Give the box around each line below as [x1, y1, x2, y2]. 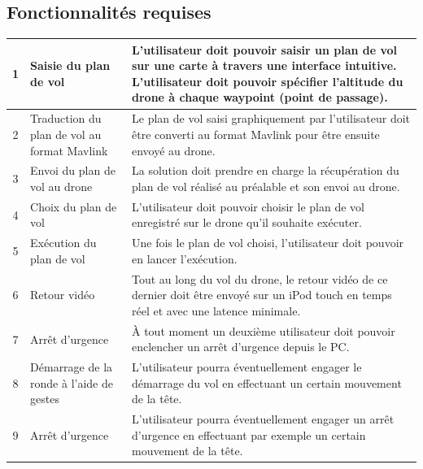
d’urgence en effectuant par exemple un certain [132, 426, 366, 443]
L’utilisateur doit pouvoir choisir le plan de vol [132, 198, 364, 215]
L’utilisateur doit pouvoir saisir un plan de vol [132, 41, 398, 58]
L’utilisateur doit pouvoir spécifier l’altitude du [132, 72, 403, 89]
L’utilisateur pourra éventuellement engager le [132, 358, 362, 376]
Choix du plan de [30, 198, 117, 215]
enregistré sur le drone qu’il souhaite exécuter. [132, 214, 362, 231]
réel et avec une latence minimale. [132, 302, 301, 319]
